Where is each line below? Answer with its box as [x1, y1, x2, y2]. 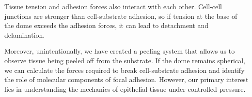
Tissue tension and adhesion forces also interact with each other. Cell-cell [4, 1, 222, 11]
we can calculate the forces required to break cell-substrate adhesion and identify [4, 65, 245, 75]
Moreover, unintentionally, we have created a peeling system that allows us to [4, 46, 235, 56]
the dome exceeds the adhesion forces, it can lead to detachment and [4, 20, 208, 30]
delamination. [4, 29, 45, 40]
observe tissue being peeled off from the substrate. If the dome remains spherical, [4, 55, 245, 65]
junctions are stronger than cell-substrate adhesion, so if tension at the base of [4, 11, 237, 21]
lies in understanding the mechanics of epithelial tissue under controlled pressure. [4, 83, 246, 94]
